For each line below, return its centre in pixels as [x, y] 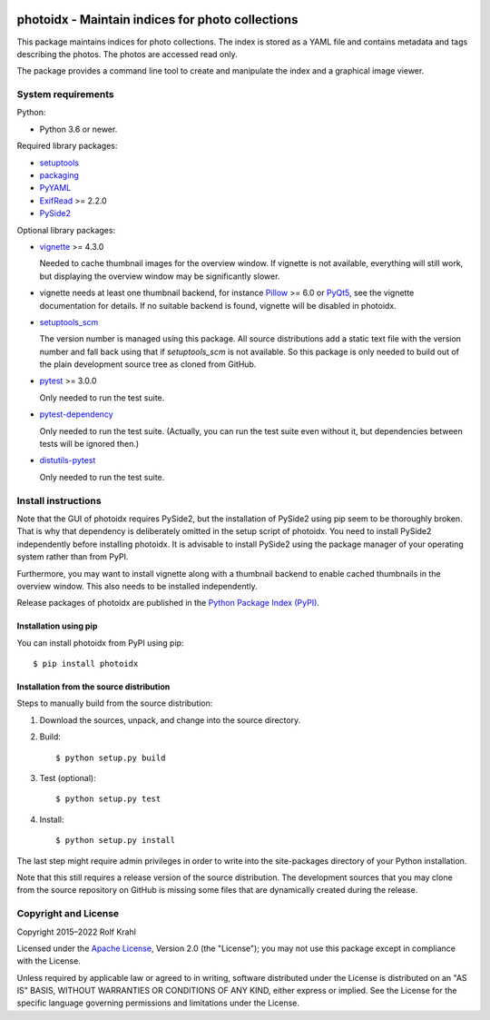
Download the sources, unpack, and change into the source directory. [170, 720]
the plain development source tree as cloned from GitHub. [148, 364]
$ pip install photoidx [86, 664]
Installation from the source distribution [93, 687]
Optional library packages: [66, 230]
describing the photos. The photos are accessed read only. [127, 54]
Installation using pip [57, 626]
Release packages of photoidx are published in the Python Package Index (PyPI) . [168, 603]
